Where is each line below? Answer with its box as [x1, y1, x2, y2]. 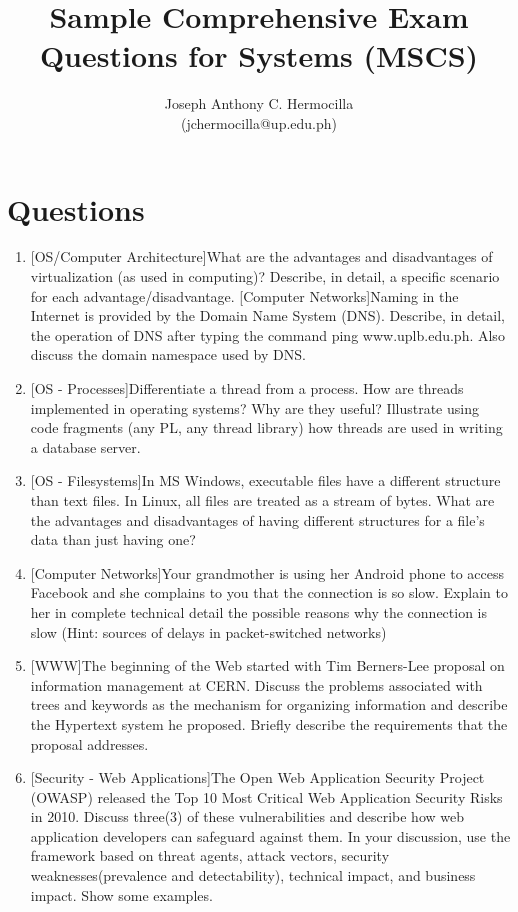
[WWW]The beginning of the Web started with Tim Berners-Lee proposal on [30, 655, 505, 676]
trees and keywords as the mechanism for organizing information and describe [30, 694, 508, 715]
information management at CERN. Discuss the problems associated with [30, 674, 483, 695]
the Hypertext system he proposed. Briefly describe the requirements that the [30, 713, 508, 734]
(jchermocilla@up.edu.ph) [180, 112, 338, 133]
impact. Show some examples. [30, 884, 213, 905]
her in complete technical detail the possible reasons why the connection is [30, 601, 487, 622]
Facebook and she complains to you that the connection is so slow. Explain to [30, 582, 508, 603]
